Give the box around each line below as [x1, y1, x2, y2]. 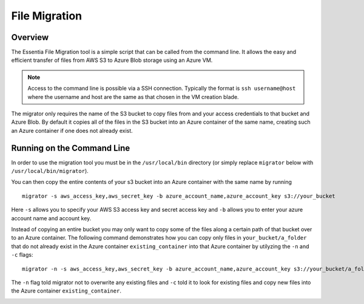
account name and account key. [11, 214, 92, 221]
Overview [11, 32, 49, 42]
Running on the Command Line [11, 143, 130, 153]
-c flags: [11, 251, 33, 258]
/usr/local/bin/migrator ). [11, 167, 89, 175]
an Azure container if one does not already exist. [11, 127, 133, 134]
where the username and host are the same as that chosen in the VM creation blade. [27, 93, 239, 100]
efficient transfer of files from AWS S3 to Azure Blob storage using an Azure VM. [11, 56, 213, 64]
